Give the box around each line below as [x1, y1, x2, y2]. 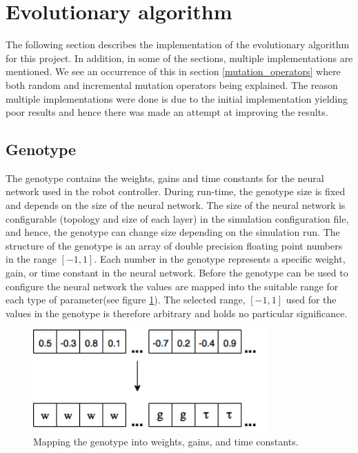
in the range [6, 252, 57, 266]
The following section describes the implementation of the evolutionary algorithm [6, 37, 350, 52]
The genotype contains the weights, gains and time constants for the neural [6, 170, 324, 185]
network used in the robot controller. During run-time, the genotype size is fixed [6, 184, 346, 199]
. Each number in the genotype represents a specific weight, [94, 252, 346, 266]
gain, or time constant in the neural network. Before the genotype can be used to [6, 265, 348, 280]
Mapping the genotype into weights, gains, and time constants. [33, 434, 299, 449]
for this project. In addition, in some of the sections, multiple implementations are [6, 50, 353, 65]
